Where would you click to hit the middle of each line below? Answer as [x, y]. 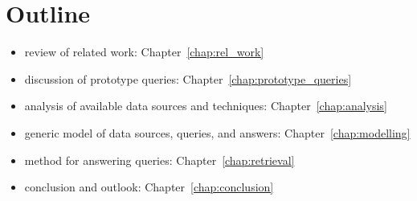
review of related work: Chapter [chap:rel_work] [144, 52]
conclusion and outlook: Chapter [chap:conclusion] [149, 187]
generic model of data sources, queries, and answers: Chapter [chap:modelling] [217, 132]
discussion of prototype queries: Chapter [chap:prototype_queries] [188, 78]
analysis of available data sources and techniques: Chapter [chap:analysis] [206, 106]
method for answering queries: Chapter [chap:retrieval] [159, 160]
